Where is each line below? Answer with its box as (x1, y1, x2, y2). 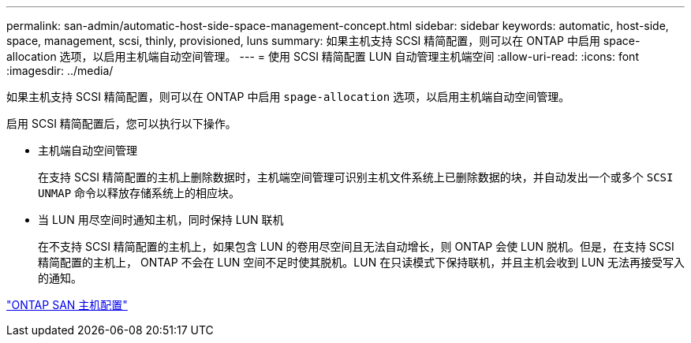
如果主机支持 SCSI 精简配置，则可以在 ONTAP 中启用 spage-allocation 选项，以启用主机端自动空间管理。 (6, 90, 570, 103)
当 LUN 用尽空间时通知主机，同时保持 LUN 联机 (38, 213, 284, 226)
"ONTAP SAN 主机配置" (6, 298, 128, 311)
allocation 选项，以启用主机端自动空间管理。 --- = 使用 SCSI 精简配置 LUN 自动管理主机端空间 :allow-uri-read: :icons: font (6, 50, 639, 63)
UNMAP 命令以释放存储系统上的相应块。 (38, 186, 241, 199)
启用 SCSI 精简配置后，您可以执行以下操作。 (6, 117, 237, 130)
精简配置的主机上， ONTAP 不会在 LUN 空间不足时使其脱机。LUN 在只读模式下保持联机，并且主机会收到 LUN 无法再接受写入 (38, 255, 685, 269)
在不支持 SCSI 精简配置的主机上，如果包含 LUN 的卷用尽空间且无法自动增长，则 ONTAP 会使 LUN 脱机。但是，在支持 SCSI (38, 240, 674, 253)
